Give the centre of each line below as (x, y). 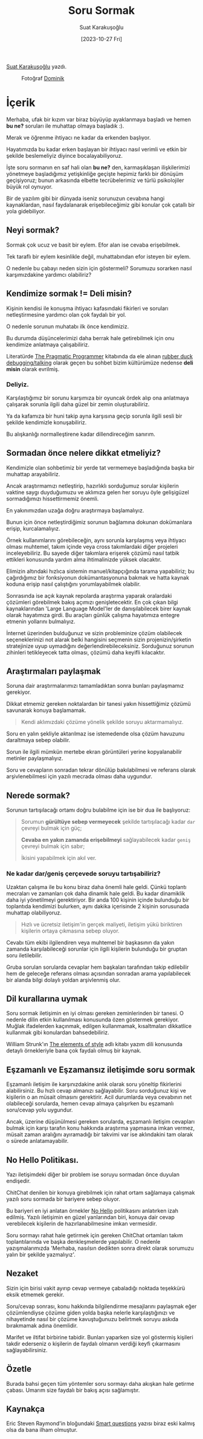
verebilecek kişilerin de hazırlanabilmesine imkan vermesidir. (82, 1223)
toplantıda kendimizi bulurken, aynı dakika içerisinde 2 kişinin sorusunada (98, 906)
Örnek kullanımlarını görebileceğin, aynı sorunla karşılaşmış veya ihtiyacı (96, 540)
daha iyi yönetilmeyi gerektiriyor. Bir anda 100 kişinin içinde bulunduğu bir (98, 900)
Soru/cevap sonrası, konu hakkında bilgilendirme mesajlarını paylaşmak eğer (101, 1306)
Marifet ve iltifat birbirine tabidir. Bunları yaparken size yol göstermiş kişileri (100, 1337)
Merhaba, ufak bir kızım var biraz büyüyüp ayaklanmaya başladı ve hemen (99, 119)
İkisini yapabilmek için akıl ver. (59, 858)
